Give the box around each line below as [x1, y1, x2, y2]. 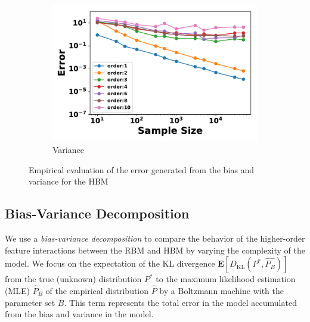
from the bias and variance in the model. [5, 308, 154, 320]
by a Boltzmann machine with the [159, 284, 284, 296]
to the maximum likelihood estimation [156, 273, 296, 285]
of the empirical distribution [45, 284, 149, 296]
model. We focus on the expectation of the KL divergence [5, 257, 215, 270]
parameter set [5, 296, 55, 308]
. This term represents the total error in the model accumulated [64, 296, 297, 308]
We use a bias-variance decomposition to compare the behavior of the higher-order [5, 232, 305, 244]
